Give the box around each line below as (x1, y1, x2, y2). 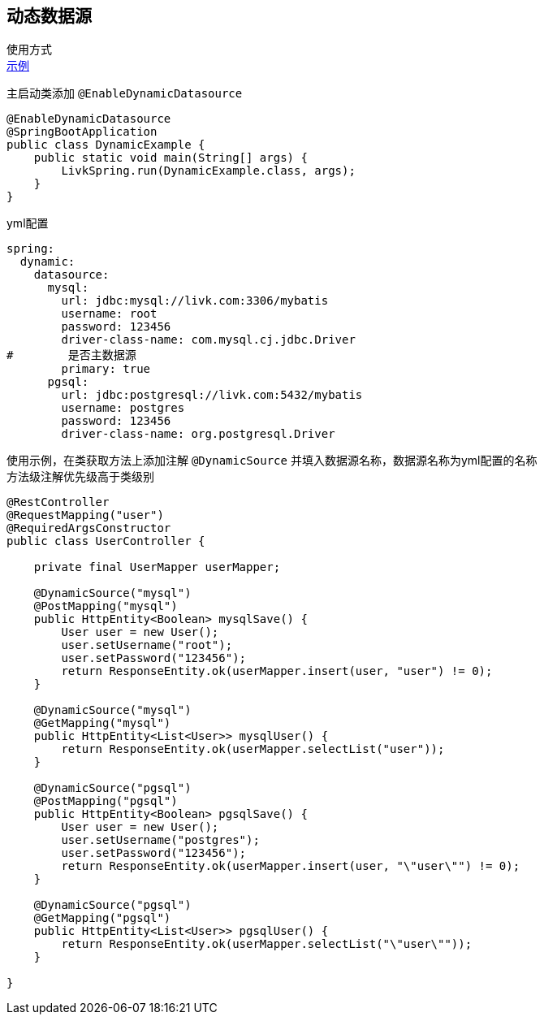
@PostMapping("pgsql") (33, 794, 178, 808)
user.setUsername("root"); (61, 638, 233, 652)
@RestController (6, 495, 110, 509)
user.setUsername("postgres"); (61, 833, 260, 847)
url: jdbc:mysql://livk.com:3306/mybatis (61, 294, 329, 308)
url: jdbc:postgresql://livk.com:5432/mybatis (61, 388, 363, 402)
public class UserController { (6, 534, 205, 548)
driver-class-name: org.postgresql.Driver (61, 427, 335, 441)
